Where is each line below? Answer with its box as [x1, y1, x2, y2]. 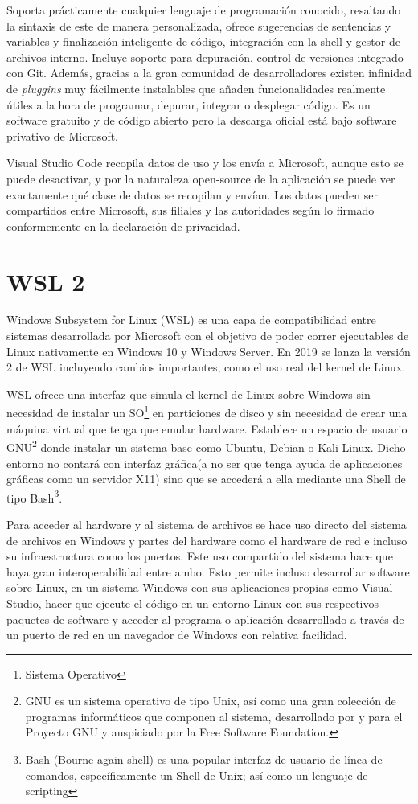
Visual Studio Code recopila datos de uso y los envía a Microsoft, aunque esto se [6, 154, 404, 171]
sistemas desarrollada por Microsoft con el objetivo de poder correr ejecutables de [6, 327, 409, 344]
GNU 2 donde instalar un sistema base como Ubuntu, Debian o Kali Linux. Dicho [6, 437, 406, 455]
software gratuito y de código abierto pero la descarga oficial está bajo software [6, 112, 397, 129]
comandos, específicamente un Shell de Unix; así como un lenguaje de [25, 766, 368, 783]
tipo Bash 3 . [6, 486, 63, 506]
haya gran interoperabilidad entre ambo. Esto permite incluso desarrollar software [6, 563, 410, 580]
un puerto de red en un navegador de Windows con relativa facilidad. [6, 626, 347, 643]
